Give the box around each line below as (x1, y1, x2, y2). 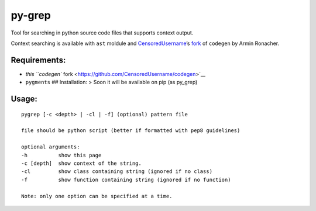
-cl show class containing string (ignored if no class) (21, 168, 213, 175)
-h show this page (21, 152, 102, 158)
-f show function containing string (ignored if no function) (21, 176, 231, 183)
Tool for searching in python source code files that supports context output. (11, 29, 194, 36)
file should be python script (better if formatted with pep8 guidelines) (21, 127, 241, 134)
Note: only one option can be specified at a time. (21, 193, 173, 199)
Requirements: (11, 55, 66, 65)
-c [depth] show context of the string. (21, 160, 142, 167)
